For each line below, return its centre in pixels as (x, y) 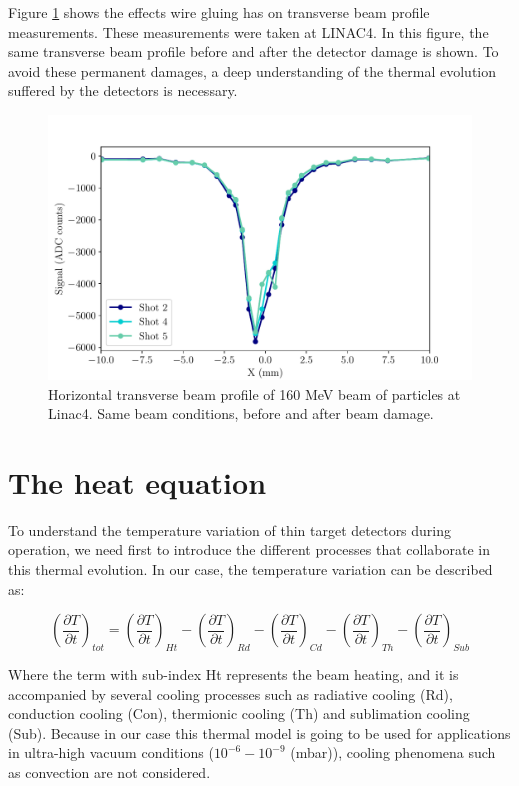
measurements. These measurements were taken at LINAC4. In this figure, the (248, 31)
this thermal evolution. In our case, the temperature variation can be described (250, 569)
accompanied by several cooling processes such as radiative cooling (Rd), (230, 693)
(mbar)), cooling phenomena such (393, 752)
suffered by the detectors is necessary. (123, 90)
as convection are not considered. (109, 772)
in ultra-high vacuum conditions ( (111, 752)
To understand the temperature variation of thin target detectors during (230, 529)
